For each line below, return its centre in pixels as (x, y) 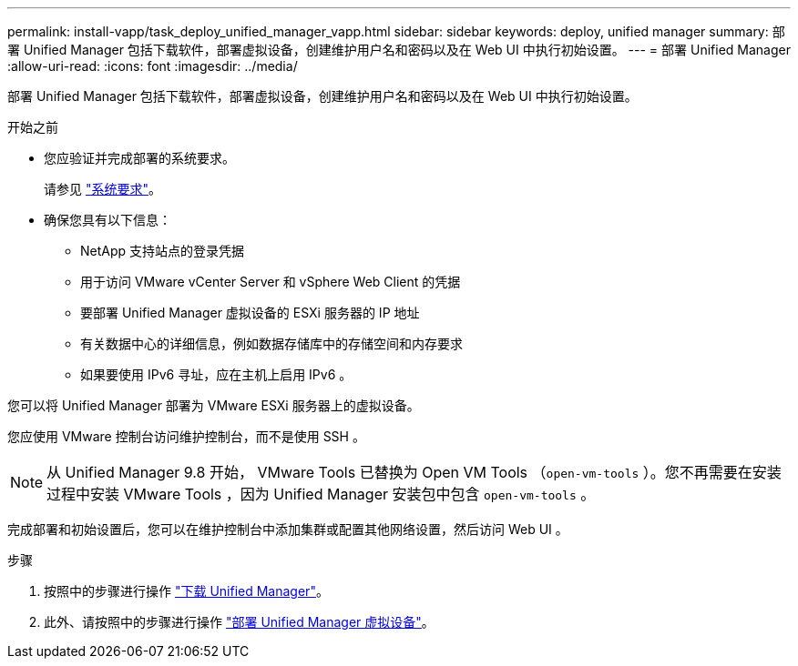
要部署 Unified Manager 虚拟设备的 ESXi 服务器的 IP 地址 (250, 313)
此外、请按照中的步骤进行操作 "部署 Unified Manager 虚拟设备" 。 (239, 622)
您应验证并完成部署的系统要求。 (139, 158)
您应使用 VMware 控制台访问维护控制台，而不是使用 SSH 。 (186, 436)
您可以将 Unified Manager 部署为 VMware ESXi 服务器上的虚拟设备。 (214, 405)
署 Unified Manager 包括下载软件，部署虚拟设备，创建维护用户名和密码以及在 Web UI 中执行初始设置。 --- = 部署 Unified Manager (399, 50)
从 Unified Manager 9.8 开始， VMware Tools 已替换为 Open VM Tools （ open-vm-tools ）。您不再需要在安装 (414, 472)
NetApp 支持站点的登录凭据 (163, 251)
